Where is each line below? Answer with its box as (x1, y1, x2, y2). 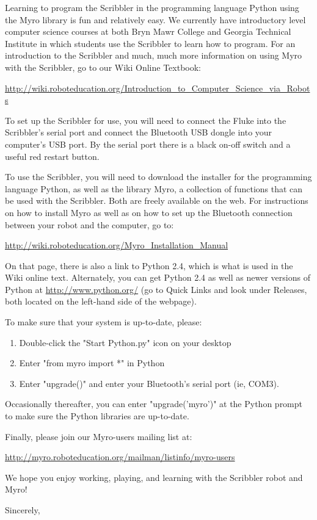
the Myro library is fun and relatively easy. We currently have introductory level (5, 13, 306, 26)
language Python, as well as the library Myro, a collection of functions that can (5, 182, 303, 195)
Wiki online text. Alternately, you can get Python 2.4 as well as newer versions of (5, 271, 310, 284)
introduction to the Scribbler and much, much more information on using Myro (5, 49, 302, 62)
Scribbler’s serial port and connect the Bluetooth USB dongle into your (5, 126, 272, 139)
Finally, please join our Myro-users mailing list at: (5, 430, 192, 442)
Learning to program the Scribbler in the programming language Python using (5, 1, 299, 13)
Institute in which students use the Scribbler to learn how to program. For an (5, 37, 296, 49)
